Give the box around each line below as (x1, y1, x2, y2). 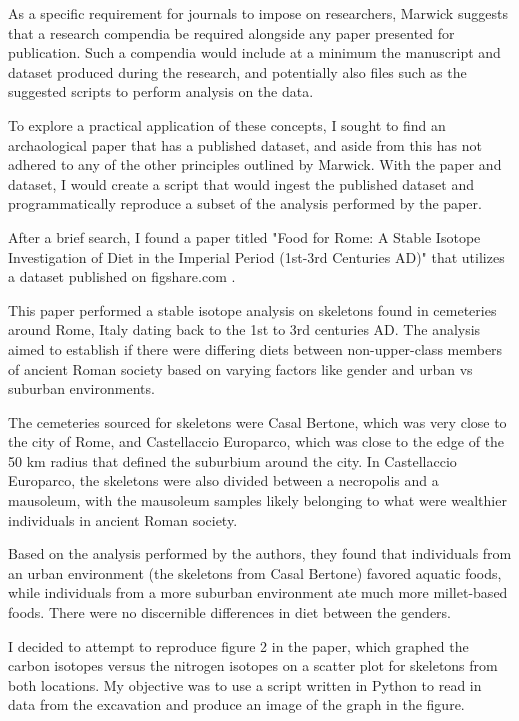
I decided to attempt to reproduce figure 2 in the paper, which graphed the (8, 635, 469, 656)
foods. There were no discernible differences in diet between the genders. (8, 602, 452, 623)
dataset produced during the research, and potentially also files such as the (8, 61, 467, 82)
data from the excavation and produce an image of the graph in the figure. (8, 694, 465, 715)
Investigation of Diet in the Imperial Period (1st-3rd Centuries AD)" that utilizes (8, 246, 505, 267)
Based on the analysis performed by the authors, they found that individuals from (8, 543, 512, 564)
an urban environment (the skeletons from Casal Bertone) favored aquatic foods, (8, 562, 502, 583)
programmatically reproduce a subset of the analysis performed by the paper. (8, 193, 482, 214)
